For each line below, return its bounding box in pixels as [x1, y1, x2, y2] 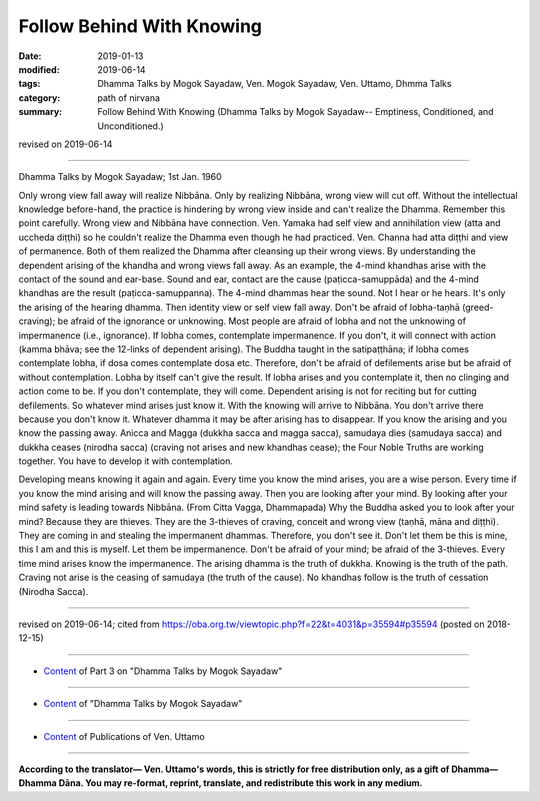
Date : [18, 50, 42, 62]
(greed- [461, 301, 494, 313]
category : [18, 91, 61, 104]
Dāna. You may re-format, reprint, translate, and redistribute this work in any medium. [58, 777, 424, 789]
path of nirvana [97, 91, 160, 104]
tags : [18, 78, 41, 90]
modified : [18, 63, 60, 75]
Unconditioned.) [97, 120, 164, 132]
